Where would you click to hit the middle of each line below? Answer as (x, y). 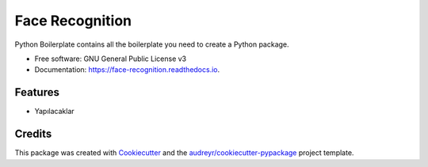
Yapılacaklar (54, 112)
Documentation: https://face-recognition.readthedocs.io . (127, 70)
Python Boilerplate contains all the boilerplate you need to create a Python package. (152, 44)
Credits (33, 134)
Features (37, 92)
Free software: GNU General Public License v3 (111, 59)
